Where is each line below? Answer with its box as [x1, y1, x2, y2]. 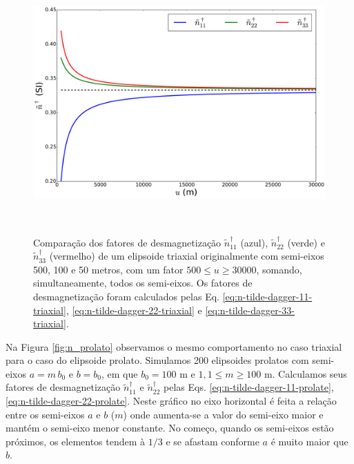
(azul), [240, 235, 268, 249]
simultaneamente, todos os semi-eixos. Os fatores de [33, 275, 253, 290]
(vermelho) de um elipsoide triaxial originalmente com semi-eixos [49, 249, 324, 263]
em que [107, 366, 138, 380]
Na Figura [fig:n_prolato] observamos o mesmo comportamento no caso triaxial [6, 339, 342, 354]
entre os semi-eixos [6, 407, 85, 421]
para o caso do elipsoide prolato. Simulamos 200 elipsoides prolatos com [6, 353, 309, 367]
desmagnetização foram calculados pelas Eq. [33, 289, 219, 303]
